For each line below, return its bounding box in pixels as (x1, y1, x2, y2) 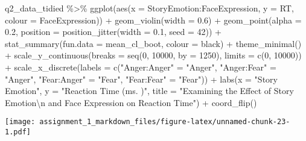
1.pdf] (5, 128, 31, 136)
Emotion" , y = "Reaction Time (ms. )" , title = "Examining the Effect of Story (5, 84, 294, 97)
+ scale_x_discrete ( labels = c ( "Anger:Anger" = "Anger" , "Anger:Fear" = (5, 60, 276, 73)
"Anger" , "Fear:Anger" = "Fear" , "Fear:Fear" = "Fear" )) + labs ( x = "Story (5, 72, 278, 85)
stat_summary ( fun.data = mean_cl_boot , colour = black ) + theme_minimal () (5, 37, 302, 49)
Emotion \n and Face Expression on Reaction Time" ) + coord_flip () (5, 96, 257, 108)
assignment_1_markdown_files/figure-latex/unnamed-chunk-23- (39, 117, 290, 127)
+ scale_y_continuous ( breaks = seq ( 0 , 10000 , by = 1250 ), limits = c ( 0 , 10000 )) (5, 49, 302, 61)
